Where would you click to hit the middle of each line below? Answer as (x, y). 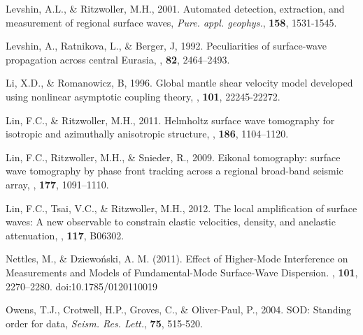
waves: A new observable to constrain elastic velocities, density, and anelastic (171, 222)
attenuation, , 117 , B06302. (65, 235)
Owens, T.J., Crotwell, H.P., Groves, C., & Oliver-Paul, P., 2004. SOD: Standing (179, 310)
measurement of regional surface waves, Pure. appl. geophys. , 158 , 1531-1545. (171, 22)
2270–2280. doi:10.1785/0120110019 (82, 286)
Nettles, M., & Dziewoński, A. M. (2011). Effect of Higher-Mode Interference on (177, 259)
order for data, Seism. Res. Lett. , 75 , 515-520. (104, 323)
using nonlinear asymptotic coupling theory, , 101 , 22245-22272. (143, 96)
